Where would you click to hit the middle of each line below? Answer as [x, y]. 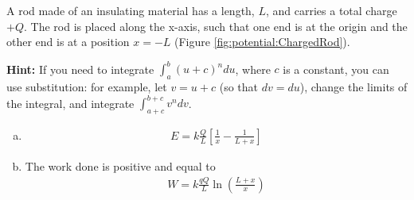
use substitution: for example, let [87, 87]
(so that [239, 87]
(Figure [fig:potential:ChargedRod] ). [262, 42]
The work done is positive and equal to [120, 166]
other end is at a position [68, 42]
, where [253, 69]
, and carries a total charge [331, 10]
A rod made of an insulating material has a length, [131, 10]
